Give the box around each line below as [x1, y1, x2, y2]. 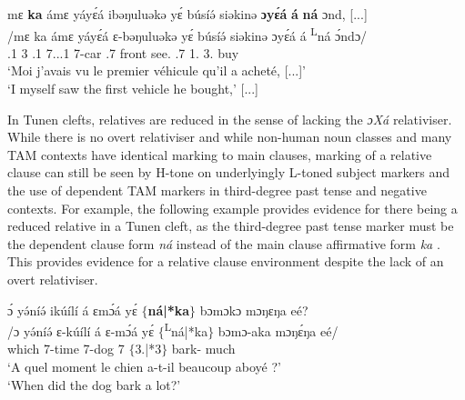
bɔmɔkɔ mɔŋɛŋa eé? [199, 300, 308, 319]
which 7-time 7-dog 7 [7, 339, 125, 358]
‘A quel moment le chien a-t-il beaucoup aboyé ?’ [7, 357, 281, 375]
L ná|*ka [164, 319, 208, 340]
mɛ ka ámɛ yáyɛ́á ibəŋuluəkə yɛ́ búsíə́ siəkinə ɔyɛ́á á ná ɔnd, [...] [7, 5, 368, 23]
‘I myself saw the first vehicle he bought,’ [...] [7, 79, 258, 98]
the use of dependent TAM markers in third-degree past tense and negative [7, 181, 427, 199]
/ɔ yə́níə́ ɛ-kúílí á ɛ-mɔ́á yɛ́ [7, 321, 155, 340]
